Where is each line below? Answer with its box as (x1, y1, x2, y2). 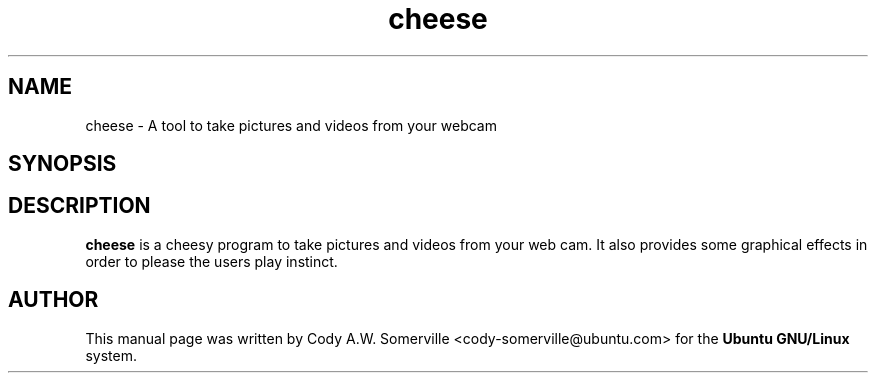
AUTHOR (8, 287, 99, 313)
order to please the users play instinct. (85, 252, 338, 270)
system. (85, 346, 137, 364)
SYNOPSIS (8, 151, 117, 177)
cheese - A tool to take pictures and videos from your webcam (85, 116, 497, 134)
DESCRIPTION (8, 193, 151, 219)
